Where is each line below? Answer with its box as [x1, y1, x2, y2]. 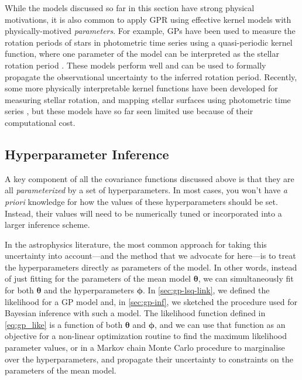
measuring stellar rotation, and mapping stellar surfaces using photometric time [5, 93, 291, 105]
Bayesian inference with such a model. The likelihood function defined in [5, 307, 266, 319]
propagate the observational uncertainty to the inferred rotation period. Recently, [5, 70, 297, 83]
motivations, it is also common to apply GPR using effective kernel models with [5, 13, 291, 25]
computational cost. [5, 116, 75, 128]
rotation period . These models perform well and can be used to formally [5, 59, 266, 71]
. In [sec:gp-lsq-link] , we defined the [143, 284, 270, 296]
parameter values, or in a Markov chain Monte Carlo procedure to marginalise [5, 341, 285, 354]
